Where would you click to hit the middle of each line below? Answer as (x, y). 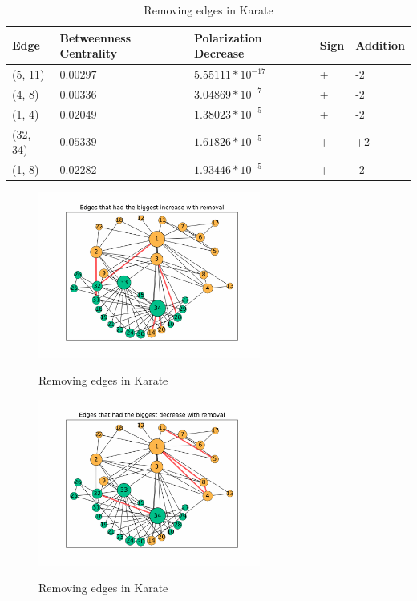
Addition (380, 45)
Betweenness (95, 37)
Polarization (228, 37)
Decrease (219, 53)
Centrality (88, 53)
